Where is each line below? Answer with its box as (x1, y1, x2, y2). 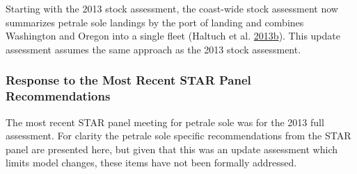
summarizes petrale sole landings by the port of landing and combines (6, 15, 304, 29)
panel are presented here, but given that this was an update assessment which (6, 141, 338, 156)
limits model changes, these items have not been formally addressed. (6, 155, 297, 170)
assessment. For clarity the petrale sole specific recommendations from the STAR (6, 128, 351, 143)
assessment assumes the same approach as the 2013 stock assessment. (6, 42, 301, 56)
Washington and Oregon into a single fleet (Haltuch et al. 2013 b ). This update (6, 28, 340, 43)
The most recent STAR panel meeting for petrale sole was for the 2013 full (6, 114, 324, 129)
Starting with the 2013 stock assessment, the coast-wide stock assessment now (6, 1, 338, 15)
